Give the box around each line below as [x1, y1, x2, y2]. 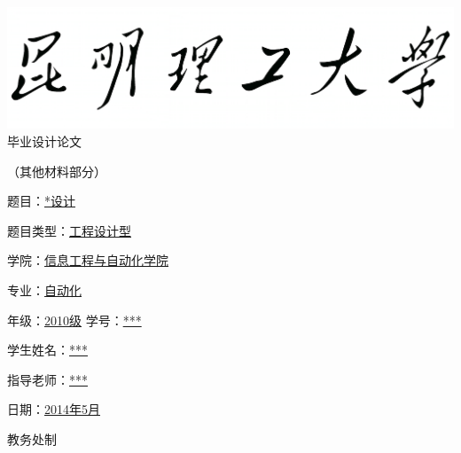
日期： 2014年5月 [7, 400, 100, 418]
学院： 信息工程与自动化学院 [7, 251, 168, 269]
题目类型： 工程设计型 [7, 221, 131, 239]
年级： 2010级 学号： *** [7, 310, 142, 329]
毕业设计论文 [7, 132, 82, 151]
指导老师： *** [7, 370, 88, 388]
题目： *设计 [7, 191, 75, 210]
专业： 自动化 [7, 281, 82, 300]
